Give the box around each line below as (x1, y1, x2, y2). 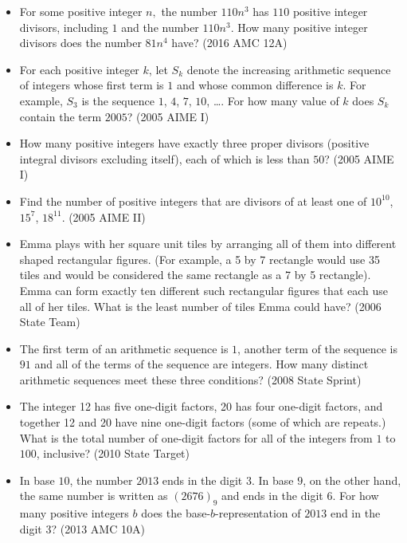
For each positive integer (19, 61, 139, 77)
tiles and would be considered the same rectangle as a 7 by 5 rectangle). (19, 266, 371, 283)
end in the (330, 505, 381, 521)
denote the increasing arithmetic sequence (186, 61, 391, 77)
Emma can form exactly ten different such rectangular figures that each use (19, 281, 388, 298)
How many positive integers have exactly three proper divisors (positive (19, 135, 370, 151)
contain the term (19, 108, 102, 124)
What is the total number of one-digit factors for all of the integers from (19, 429, 373, 446)
